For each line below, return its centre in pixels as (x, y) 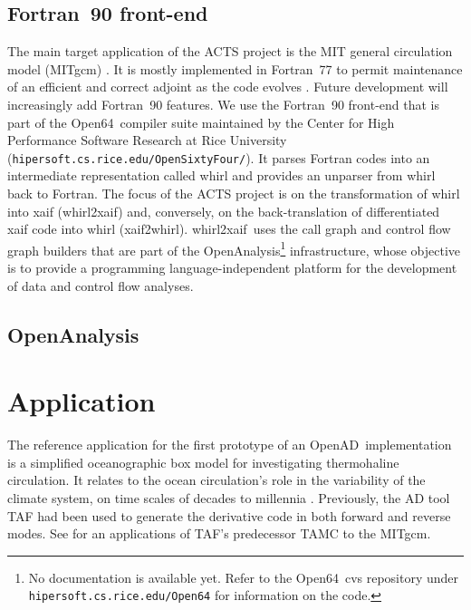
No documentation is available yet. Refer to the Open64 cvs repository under (244, 577)
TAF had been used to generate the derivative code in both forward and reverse (229, 515)
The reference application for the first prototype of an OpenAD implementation (230, 445)
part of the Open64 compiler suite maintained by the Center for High (201, 122)
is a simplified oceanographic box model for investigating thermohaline (203, 462)
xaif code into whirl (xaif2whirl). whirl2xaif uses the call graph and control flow (229, 229)
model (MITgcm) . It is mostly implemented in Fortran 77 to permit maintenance (235, 68)
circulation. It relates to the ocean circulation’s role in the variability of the (216, 480)
